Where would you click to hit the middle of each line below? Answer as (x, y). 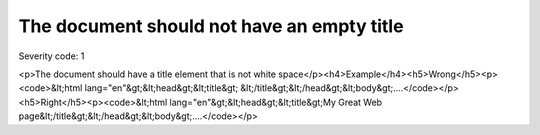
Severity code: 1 (51, 56)
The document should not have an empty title (211, 26)
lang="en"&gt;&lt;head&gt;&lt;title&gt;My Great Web (276, 102)
